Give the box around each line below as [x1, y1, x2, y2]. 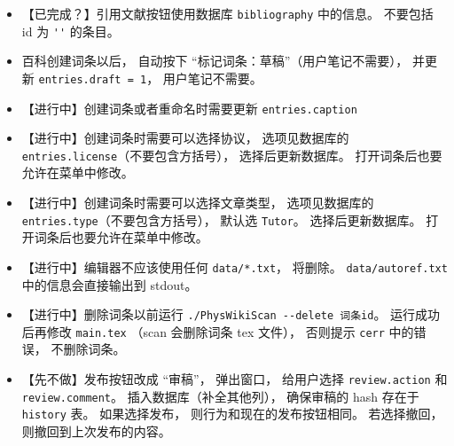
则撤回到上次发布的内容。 [21, 422, 171, 441]
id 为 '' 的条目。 [21, 21, 120, 40]
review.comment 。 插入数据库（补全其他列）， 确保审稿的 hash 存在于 [21, 387, 419, 405]
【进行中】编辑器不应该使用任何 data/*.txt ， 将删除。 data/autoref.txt [21, 257, 448, 276]
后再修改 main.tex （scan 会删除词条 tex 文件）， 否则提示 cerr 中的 [21, 322, 414, 340]
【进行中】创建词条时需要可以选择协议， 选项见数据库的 [21, 129, 349, 147]
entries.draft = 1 [38, 73, 147, 86]
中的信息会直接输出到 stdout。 [21, 275, 198, 293]
